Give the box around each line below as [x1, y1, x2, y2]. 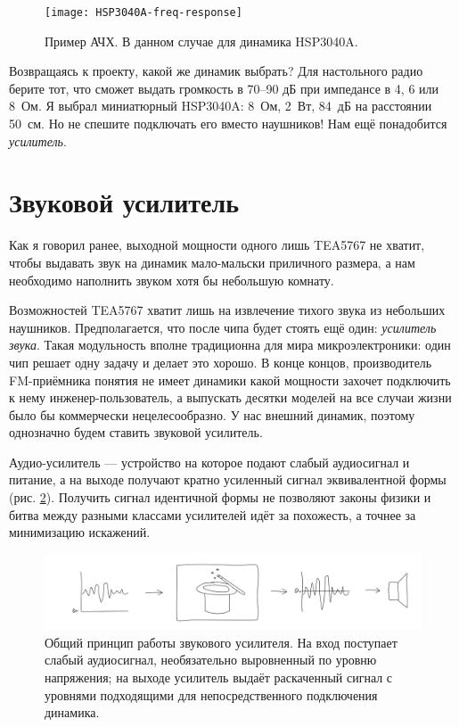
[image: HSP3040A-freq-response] [45, 6, 242, 19]
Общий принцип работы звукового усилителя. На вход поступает [45, 632, 398, 651]
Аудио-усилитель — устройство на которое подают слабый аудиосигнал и [9, 452, 410, 471]
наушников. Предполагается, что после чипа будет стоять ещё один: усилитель [9, 318, 437, 336]
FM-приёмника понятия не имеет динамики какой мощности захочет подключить [9, 370, 451, 389]
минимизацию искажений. [9, 523, 151, 541]
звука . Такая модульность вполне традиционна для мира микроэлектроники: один [9, 335, 451, 354]
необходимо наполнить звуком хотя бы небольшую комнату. [9, 270, 334, 289]
